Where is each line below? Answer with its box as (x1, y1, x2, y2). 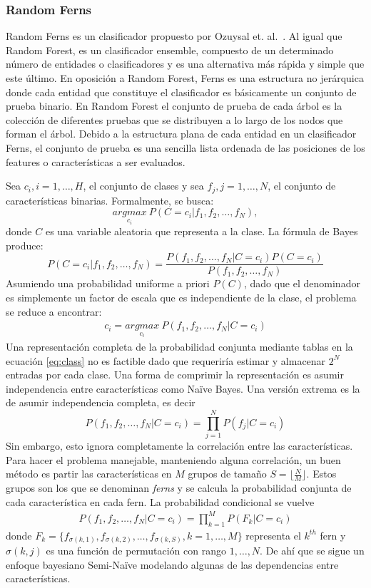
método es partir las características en (6, 466, 172, 481)
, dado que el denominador (243, 276, 360, 291)
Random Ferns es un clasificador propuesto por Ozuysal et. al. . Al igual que (6, 29, 342, 43)
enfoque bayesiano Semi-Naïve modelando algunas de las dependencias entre (6, 557, 339, 572)
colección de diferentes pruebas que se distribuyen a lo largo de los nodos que (6, 112, 343, 127)
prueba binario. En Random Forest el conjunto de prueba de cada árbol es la (6, 98, 342, 113)
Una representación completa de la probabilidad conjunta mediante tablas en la (6, 339, 353, 354)
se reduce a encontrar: (6, 304, 102, 319)
